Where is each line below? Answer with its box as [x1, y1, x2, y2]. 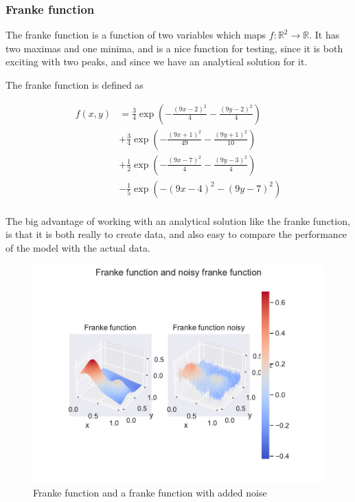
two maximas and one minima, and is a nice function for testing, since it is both [5, 41, 343, 55]
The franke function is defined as [5, 78, 144, 91]
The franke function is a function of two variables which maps [5, 28, 266, 42]
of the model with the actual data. [5, 240, 150, 254]
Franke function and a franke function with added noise [33, 485, 267, 500]
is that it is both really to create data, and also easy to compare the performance [5, 227, 347, 241]
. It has [309, 28, 340, 42]
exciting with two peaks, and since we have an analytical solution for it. [5, 54, 308, 69]
